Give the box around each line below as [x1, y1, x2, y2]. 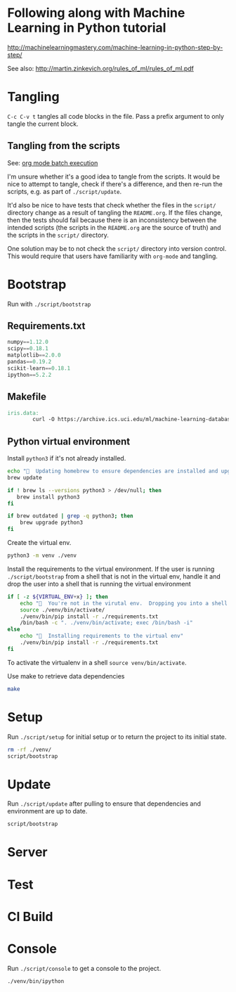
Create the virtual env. [7, 539, 72, 547]
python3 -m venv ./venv [7, 552, 77, 560]
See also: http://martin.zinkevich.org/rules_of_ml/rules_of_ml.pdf [7, 64, 195, 72]
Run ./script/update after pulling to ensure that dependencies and [7, 799, 202, 808]
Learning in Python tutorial [7, 20, 166, 36]
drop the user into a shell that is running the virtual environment [7, 579, 191, 588]
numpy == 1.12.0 [7, 339, 49, 346]
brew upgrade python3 [20, 519, 83, 527]
